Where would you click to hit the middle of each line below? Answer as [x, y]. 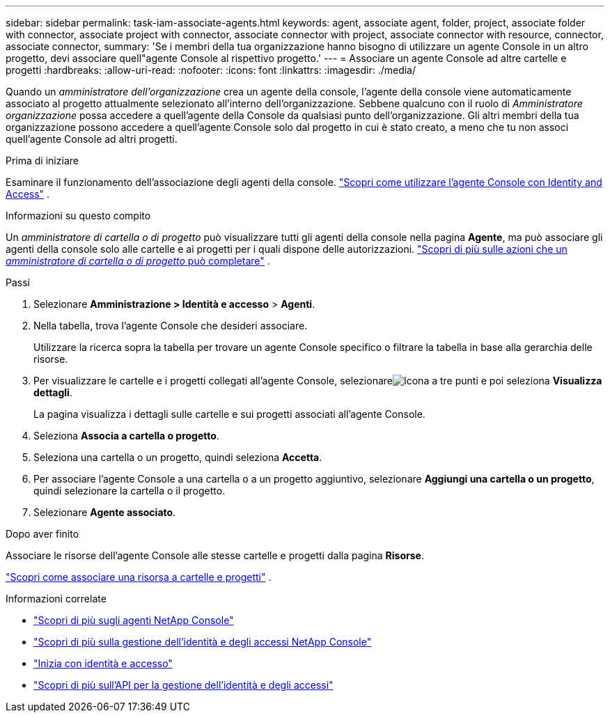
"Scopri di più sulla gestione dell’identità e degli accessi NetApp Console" [203, 642]
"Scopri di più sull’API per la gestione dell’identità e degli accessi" [183, 685]
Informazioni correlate [56, 599]
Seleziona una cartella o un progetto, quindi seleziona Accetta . [178, 457]
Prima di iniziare [42, 161]
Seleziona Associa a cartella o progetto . [126, 436]
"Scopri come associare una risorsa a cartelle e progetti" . [139, 577]
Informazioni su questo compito [78, 216]
